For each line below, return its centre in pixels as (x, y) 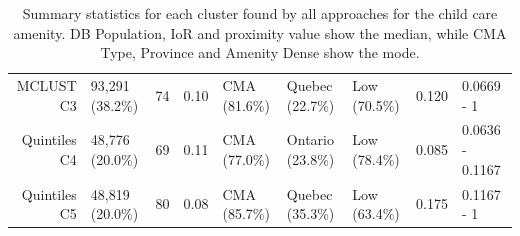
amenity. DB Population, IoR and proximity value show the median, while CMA (260, 32)
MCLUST (46, 85)
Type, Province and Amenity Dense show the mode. (260, 52)
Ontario (310, 139)
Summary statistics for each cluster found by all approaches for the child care (260, 13)
